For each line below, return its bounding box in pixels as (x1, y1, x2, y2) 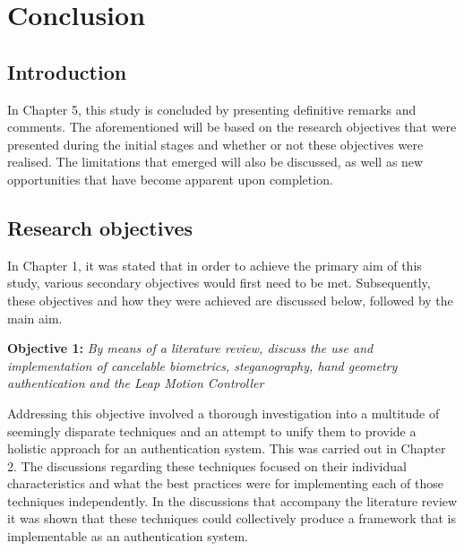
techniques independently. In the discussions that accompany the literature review (7, 491, 458, 510)
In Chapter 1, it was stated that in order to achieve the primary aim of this (7, 255, 422, 274)
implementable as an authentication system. (7, 527, 248, 546)
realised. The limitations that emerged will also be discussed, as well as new (7, 152, 424, 171)
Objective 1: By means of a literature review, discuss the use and (7, 339, 374, 357)
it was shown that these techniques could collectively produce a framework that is (7, 509, 456, 528)
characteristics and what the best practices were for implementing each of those (7, 474, 444, 493)
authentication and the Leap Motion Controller (7, 374, 264, 392)
